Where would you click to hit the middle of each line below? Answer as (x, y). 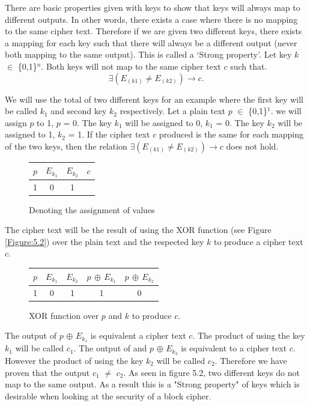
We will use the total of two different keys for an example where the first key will (154, 99)
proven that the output (47, 372)
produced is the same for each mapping (231, 134)
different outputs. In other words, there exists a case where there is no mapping (151, 19)
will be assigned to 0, (164, 122)
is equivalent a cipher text (138, 335)
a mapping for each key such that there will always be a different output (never (151, 42)
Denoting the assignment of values (92, 209)
